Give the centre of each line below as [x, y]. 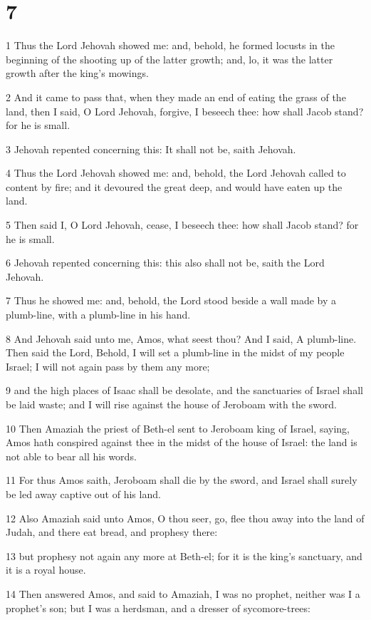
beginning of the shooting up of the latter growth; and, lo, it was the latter [169, 59]
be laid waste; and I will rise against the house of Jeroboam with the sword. [172, 404]
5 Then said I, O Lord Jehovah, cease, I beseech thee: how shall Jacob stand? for [182, 225]
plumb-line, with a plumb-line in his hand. [98, 315]
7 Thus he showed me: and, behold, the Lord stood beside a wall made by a [171, 300]
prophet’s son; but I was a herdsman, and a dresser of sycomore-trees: [158, 608]
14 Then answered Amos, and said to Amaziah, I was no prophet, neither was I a [183, 593]
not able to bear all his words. [71, 456]
